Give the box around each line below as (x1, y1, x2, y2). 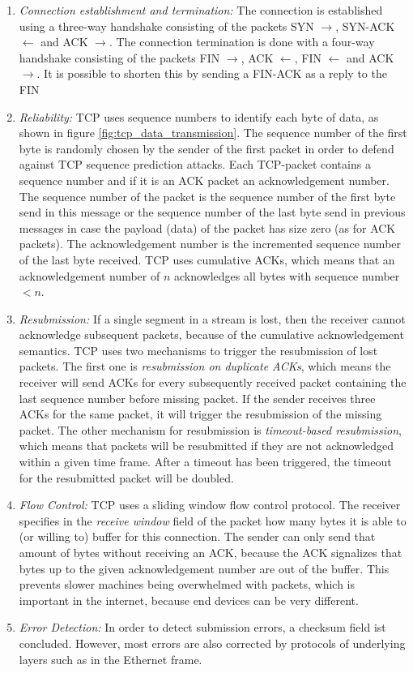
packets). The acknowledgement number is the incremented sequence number (19, 235, 402, 252)
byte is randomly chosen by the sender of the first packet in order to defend (19, 139, 394, 156)
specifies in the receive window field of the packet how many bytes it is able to (19, 512, 407, 529)
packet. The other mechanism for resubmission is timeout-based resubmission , (19, 421, 402, 438)
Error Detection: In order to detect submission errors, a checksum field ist (19, 619, 386, 636)
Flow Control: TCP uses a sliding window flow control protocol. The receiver (19, 496, 401, 513)
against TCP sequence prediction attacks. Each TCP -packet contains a (19, 156, 371, 173)
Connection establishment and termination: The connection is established (19, 2, 383, 18)
